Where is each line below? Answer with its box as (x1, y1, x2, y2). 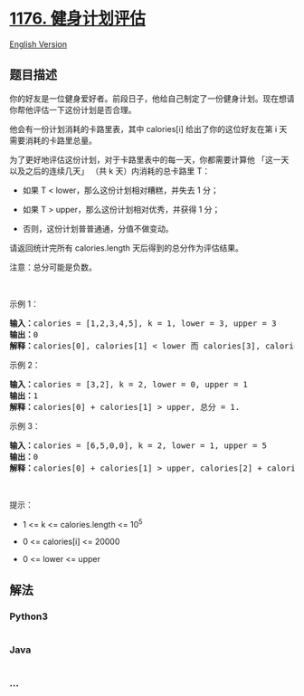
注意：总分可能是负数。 (9, 262, 97, 272)
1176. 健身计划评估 (9, 8, 147, 29)
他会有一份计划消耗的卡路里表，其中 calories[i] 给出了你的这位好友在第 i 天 (9, 123, 288, 134)
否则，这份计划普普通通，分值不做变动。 (22, 223, 174, 234)
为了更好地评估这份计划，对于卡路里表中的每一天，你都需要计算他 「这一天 (9, 154, 290, 165)
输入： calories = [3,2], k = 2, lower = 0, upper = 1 (9, 379, 249, 389)
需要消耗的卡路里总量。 (9, 135, 97, 146)
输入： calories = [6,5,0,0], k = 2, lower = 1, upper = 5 (9, 440, 268, 451)
